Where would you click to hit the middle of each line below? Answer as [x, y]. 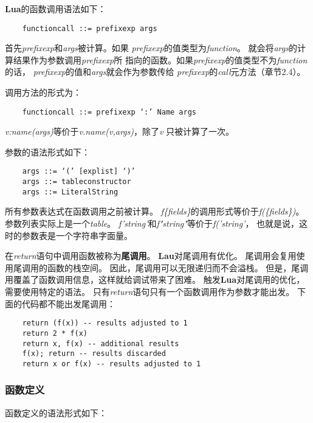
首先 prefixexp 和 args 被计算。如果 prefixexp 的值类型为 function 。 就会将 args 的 [151, 48]
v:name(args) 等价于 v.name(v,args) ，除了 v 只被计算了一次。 [120, 131]
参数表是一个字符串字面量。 [77, 235]
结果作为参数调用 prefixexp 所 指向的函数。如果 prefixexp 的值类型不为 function [160, 59]
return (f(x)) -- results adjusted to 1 [105, 323]
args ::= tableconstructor [77, 182]
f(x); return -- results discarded [94, 354]
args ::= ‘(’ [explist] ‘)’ [79, 172]
